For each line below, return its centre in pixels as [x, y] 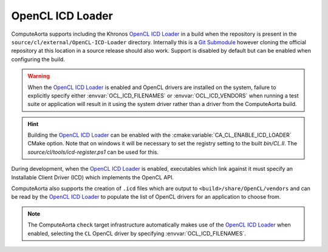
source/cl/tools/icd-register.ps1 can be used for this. [93, 152]
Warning [39, 76]
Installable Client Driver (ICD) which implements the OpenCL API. [93, 177]
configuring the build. [38, 59]
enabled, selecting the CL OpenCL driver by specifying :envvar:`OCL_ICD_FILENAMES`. [137, 233]
